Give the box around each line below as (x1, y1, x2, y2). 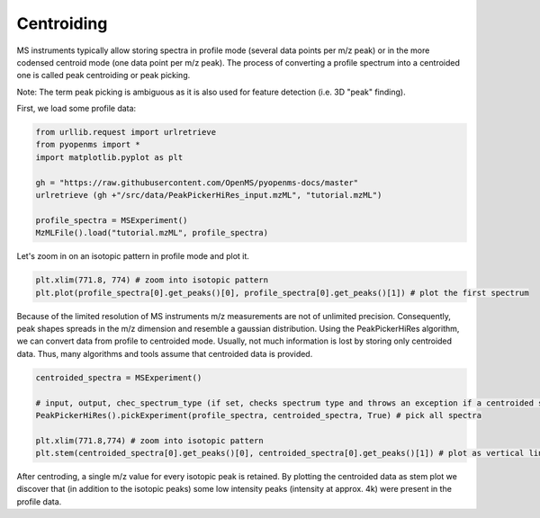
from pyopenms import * (35, 139, 141, 150)
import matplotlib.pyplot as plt (35, 152, 184, 162)
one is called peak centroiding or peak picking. (16, 70, 191, 81)
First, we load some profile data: (16, 103, 137, 114)
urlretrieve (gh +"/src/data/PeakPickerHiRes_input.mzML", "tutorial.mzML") (35, 190, 382, 201)
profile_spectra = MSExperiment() (35, 215, 188, 225)
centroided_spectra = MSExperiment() (35, 372, 202, 382)
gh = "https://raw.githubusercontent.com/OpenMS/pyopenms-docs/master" (35, 177, 359, 188)
